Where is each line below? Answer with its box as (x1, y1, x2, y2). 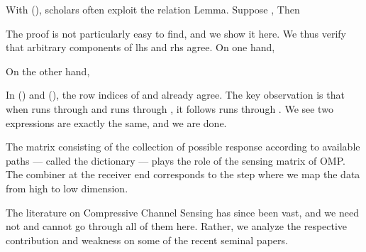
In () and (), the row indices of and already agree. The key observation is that (6, 87, 345, 102)
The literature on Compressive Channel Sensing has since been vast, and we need (6, 204, 359, 219)
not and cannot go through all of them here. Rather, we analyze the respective (6, 219, 348, 234)
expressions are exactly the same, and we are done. (6, 115, 227, 130)
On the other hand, (6, 63, 90, 78)
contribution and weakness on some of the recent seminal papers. (6, 232, 288, 247)
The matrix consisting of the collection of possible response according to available (6, 139, 360, 154)
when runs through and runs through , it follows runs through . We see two (6, 101, 333, 116)
